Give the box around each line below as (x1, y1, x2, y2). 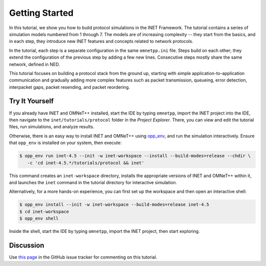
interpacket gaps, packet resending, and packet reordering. (9, 84, 130, 90)
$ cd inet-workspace (19, 209, 69, 214)
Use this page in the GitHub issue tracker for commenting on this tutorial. (9, 254, 158, 260)
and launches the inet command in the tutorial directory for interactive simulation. (9, 179, 177, 185)
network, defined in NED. (9, 61, 60, 67)
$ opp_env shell (19, 216, 59, 222)
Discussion (9, 241, 44, 249)
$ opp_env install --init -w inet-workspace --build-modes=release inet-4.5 (19, 202, 209, 207)
